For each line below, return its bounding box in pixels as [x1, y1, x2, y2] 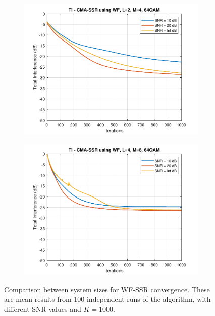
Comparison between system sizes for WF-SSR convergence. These [4, 284, 210, 294]
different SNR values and [4, 303, 81, 314]
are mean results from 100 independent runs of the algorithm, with [4, 294, 211, 304]
